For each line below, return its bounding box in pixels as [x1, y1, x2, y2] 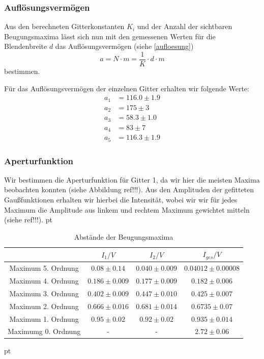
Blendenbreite [4, 41, 47, 52]
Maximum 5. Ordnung [9, 263, 79, 273]
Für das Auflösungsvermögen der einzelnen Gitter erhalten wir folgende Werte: [4, 83, 249, 93]
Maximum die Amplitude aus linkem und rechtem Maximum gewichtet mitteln [4, 204, 250, 215]
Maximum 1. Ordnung [9, 313, 79, 324]
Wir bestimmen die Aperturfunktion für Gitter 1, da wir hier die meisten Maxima [4, 174, 260, 185]
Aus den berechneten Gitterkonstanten [4, 21, 125, 32]
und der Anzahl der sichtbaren [137, 21, 232, 32]
